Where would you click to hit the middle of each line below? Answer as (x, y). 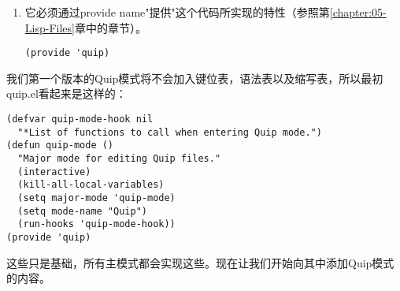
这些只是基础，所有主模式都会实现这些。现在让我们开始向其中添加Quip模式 (200, 262)
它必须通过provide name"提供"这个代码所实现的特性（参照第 (177, 12)
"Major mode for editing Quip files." (119, 159)
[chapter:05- (358, 12)
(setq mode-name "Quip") (82, 211)
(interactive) (54, 172)
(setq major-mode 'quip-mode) (96, 198)
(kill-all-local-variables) (91, 185)
